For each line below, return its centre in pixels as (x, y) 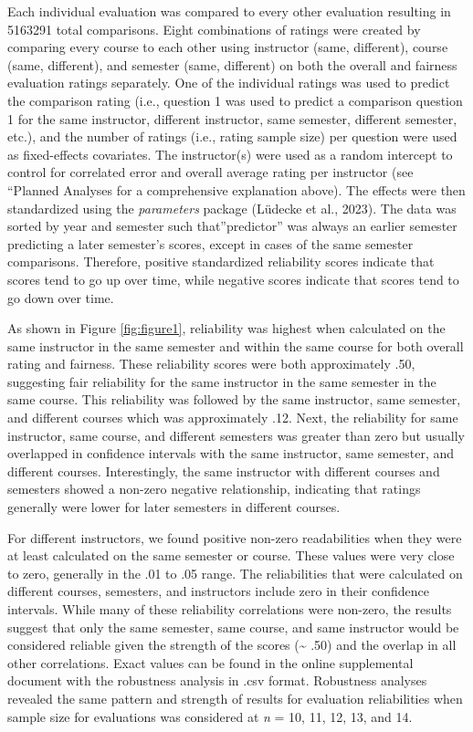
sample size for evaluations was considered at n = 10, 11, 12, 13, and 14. (210, 716)
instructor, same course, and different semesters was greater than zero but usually (236, 435)
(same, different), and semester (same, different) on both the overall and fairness (232, 64)
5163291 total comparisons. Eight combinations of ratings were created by (214, 29)
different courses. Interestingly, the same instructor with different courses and (224, 471)
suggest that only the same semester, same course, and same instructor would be (233, 627)
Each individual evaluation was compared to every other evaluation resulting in (229, 11)
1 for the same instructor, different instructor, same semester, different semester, (232, 118)
